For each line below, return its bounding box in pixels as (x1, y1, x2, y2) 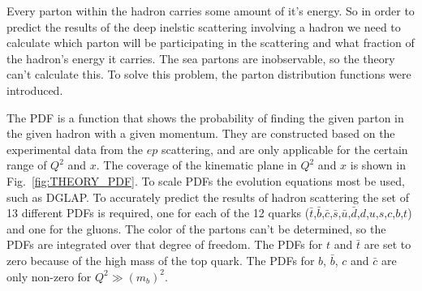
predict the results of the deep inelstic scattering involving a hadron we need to (6, 18, 401, 35)
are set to (364, 236, 411, 253)
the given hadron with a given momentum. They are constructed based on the (6, 125, 395, 142)
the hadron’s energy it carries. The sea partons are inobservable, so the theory (6, 49, 395, 66)
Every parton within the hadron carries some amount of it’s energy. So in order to (6, 2, 415, 19)
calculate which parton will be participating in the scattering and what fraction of (6, 34, 415, 51)
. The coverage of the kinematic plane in (96, 156, 297, 173)
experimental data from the (6, 140, 144, 157)
